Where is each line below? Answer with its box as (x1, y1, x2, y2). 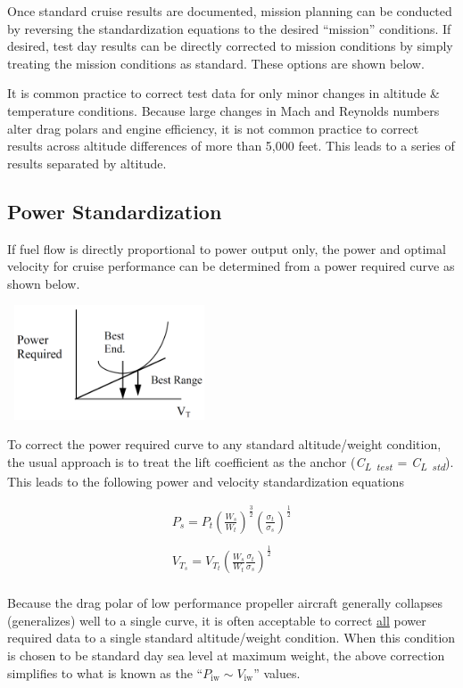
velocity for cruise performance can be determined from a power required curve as (7, 257, 455, 275)
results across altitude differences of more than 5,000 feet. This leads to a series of (7, 136, 455, 155)
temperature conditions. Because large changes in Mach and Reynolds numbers (7, 101, 440, 119)
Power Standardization (7, 197, 222, 225)
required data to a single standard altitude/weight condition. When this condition (7, 628, 456, 647)
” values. (253, 663, 301, 682)
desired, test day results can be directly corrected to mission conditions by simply (7, 37, 453, 55)
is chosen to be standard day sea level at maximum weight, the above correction (7, 646, 445, 665)
